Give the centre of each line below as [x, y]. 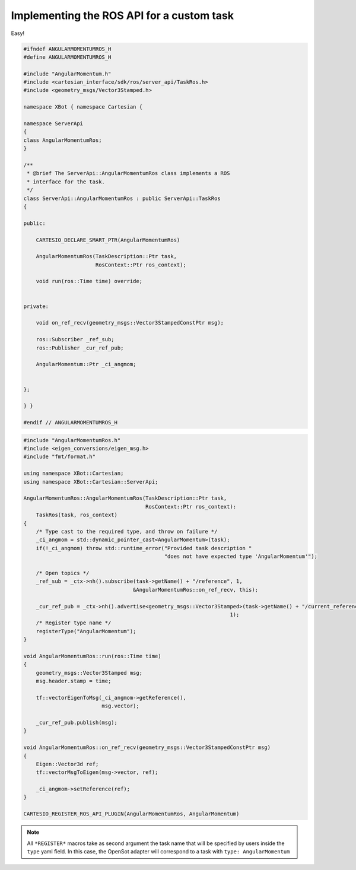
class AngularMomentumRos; [63, 140]
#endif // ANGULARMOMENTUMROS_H [71, 423]
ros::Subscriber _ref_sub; [75, 339]
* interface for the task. [66, 182]
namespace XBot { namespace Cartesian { [83, 107]
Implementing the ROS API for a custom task [123, 15]
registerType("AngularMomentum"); [86, 631]
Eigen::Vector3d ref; [67, 764]
